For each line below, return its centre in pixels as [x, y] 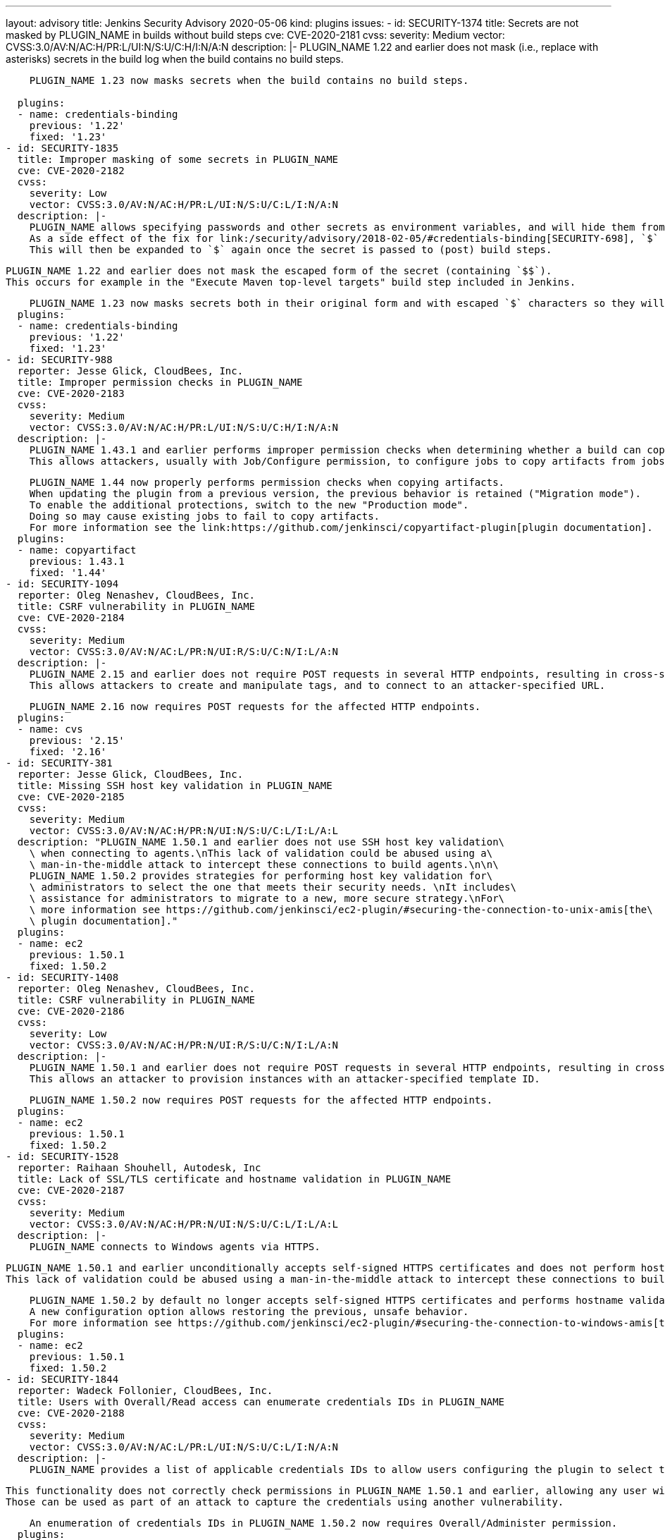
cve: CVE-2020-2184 [71, 618]
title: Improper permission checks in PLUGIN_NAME [160, 382]
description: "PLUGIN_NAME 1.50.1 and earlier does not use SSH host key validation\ [261, 842]
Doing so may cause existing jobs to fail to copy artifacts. [205, 516]
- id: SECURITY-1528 [62, 1156]
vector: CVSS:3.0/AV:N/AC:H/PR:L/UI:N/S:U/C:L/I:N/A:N [184, 204]
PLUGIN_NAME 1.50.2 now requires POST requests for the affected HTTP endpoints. [261, 1100]
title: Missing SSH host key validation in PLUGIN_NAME [175, 786]
